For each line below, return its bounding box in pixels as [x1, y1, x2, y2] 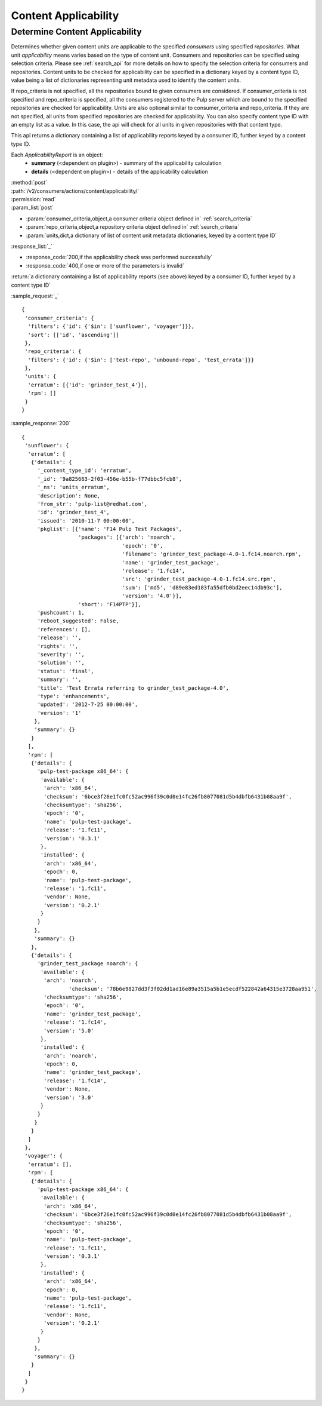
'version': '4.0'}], [122, 593, 182, 600]
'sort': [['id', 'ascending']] [27, 331, 119, 338]
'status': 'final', [37, 668, 94, 674]
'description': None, [37, 492, 101, 499]
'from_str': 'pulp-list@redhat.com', [37, 501, 148, 507]
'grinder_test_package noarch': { [37, 960, 138, 967]
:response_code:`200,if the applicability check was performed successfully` [26, 254, 213, 261]
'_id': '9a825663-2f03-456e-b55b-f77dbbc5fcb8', [37, 475, 182, 482]
